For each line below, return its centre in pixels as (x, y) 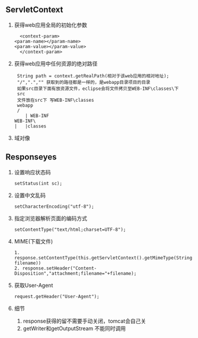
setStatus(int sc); (38, 183)
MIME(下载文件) (33, 241)
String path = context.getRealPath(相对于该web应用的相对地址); (93, 76)
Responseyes (31, 157)
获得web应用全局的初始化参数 (50, 25)
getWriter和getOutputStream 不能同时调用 (74, 328)
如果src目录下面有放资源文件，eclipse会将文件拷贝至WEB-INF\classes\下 (98, 89)
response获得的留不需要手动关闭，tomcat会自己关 (84, 321)
